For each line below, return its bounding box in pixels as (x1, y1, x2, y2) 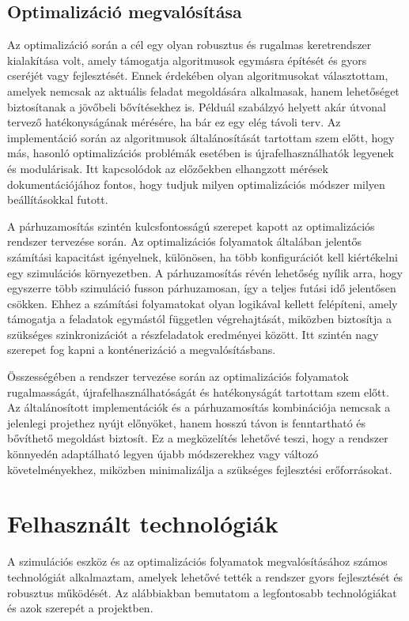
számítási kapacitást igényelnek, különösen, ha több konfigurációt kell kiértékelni (7, 248, 398, 265)
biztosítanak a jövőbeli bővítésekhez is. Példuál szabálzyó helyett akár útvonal (7, 98, 386, 115)
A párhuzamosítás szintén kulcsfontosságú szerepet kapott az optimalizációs (7, 217, 375, 234)
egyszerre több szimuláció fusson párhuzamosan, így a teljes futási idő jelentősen (7, 280, 396, 296)
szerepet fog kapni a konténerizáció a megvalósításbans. (7, 341, 276, 358)
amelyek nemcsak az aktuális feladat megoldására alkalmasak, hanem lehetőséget (7, 82, 400, 99)
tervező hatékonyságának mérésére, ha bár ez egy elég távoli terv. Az (7, 114, 341, 130)
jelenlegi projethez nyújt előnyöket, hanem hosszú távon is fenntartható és (7, 414, 366, 431)
